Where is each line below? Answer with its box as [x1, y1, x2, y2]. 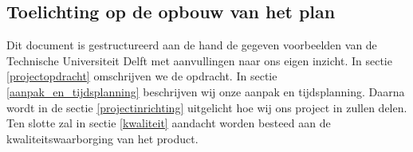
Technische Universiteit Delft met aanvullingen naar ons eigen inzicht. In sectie [6, 52, 392, 68]
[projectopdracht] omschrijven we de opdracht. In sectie [6, 68, 277, 84]
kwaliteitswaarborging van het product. [6, 130, 199, 146]
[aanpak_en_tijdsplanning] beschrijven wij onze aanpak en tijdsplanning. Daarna [6, 83, 405, 99]
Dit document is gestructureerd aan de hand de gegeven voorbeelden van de [6, 37, 377, 53]
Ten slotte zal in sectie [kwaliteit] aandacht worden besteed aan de [6, 115, 331, 131]
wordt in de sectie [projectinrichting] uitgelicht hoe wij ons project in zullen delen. [6, 99, 407, 115]
